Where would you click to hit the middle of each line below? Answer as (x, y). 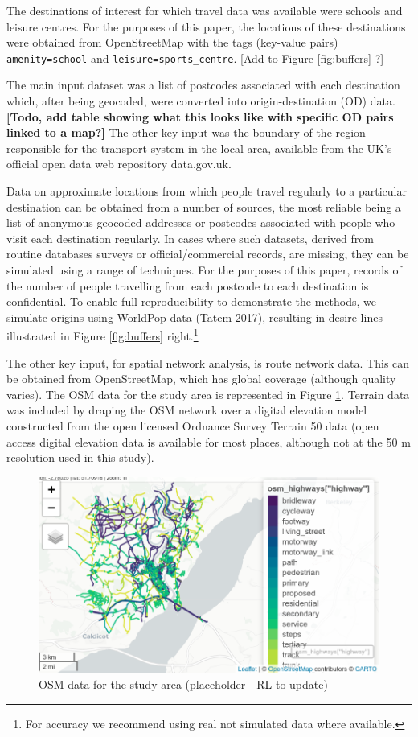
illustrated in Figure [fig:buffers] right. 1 (102, 334)
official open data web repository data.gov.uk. (119, 164)
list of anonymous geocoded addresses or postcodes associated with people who (201, 222)
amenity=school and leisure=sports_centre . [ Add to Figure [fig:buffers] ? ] (195, 58)
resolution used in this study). (80, 457)
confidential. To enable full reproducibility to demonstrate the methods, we (191, 301)
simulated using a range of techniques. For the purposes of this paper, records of (204, 269)
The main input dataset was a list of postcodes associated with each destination (203, 85)
